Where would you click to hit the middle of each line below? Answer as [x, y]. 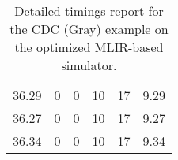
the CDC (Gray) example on [89, 29]
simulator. [89, 65]
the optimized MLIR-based [89, 47]
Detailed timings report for [89, 11]
